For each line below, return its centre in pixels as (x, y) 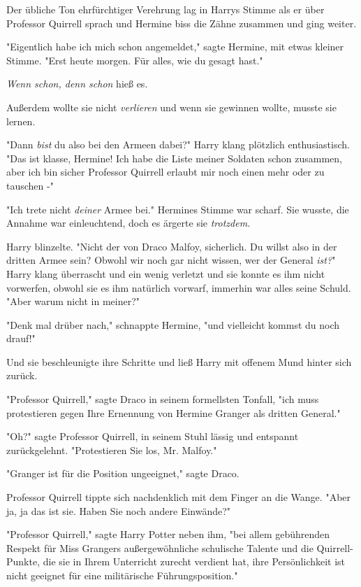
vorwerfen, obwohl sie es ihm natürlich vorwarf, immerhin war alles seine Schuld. (179, 287)
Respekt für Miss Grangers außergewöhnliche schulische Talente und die (160, 547)
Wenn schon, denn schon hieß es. (77, 84)
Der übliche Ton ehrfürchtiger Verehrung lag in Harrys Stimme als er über (165, 9)
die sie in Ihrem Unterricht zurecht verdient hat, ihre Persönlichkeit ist (194, 561)
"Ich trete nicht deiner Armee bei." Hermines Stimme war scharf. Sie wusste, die (178, 209)
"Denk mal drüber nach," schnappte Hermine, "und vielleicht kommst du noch (173, 324)
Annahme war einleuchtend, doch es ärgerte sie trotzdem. (128, 223)
